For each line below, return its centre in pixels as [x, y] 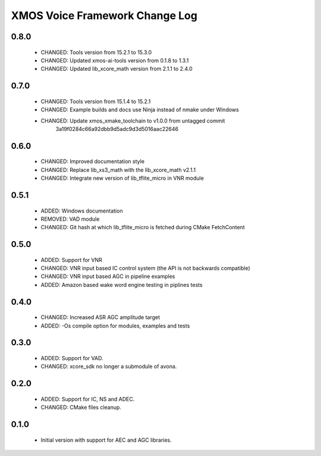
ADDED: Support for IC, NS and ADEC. [88, 399]
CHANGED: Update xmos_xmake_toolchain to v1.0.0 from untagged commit [133, 121]
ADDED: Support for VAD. [72, 358]
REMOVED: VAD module [70, 219]
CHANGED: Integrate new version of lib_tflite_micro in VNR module [122, 178]
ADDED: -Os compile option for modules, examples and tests [115, 326]
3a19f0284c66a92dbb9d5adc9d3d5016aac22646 [117, 129]
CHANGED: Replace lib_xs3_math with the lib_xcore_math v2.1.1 [118, 170]
